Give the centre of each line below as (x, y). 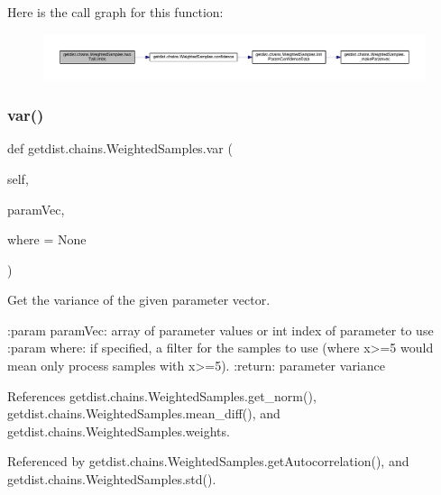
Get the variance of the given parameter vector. (139, 300)
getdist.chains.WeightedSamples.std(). (112, 479)
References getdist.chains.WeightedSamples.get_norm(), (162, 395)
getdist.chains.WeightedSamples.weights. (119, 431)
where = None (47, 239)
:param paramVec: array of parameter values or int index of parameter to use (220, 330)
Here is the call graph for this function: (115, 12)
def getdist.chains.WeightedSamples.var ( (120, 148)
